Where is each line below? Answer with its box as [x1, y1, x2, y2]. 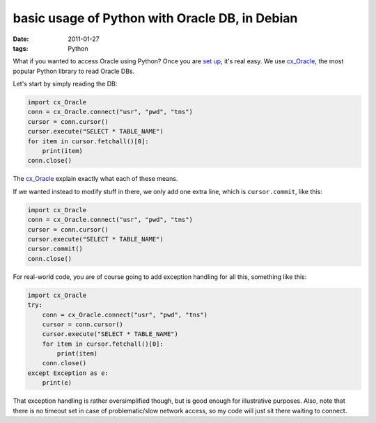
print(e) [42, 379, 72, 387]
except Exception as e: [27, 369, 109, 377]
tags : [13, 44, 29, 52]
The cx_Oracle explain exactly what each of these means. [13, 175, 178, 183]
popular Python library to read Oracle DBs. [13, 67, 135, 75]
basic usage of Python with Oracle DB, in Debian [13, 10, 298, 26]
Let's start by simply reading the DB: [13, 80, 118, 88]
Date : [13, 35, 29, 43]
